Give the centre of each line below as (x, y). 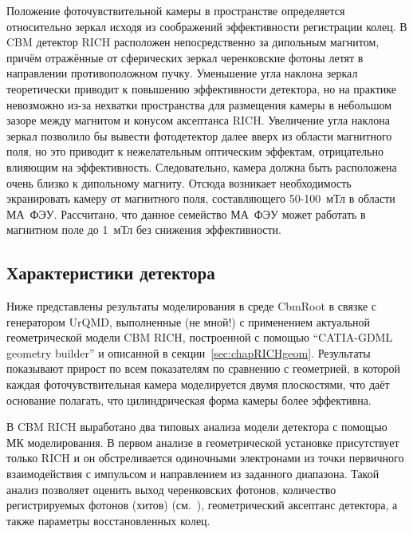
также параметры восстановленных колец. (108, 520)
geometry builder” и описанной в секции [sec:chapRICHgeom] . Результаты (189, 352)
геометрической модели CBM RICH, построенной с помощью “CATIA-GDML (200, 337)
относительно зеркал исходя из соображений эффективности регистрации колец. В (207, 26)
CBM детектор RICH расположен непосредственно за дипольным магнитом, (193, 42)
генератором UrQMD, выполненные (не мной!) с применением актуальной (189, 321)
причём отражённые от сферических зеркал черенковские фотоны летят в (185, 57)
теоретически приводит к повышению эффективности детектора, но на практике (201, 88)
